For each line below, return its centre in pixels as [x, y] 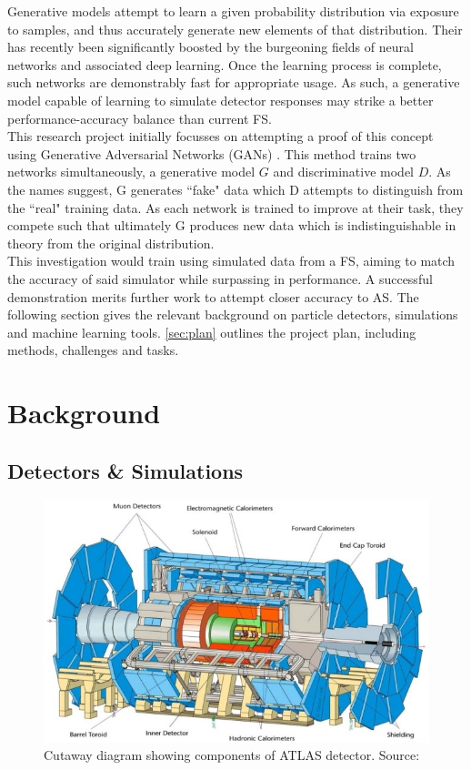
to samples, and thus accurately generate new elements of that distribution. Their [235, 29]
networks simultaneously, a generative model [131, 172]
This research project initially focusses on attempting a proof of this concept [220, 136]
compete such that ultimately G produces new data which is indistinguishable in [232, 225]
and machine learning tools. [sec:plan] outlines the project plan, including [212, 332]
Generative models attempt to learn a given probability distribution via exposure [233, 11]
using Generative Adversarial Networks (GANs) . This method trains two [212, 153]
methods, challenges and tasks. [93, 350]
